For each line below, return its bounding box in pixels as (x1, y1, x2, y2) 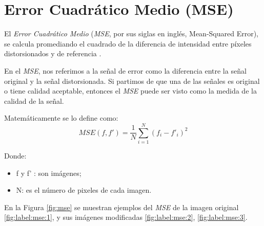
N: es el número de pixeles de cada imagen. (16, 185, 152, 195)
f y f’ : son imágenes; (16, 167, 82, 178)
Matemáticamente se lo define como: (4, 112, 118, 123)
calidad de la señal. (4, 95, 64, 106)
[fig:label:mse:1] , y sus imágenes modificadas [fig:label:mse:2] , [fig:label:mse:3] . (4, 212, 248, 222)
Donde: (4, 150, 27, 161)
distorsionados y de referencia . (4, 48, 101, 59)
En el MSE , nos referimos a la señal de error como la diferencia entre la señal (4, 65, 247, 76)
